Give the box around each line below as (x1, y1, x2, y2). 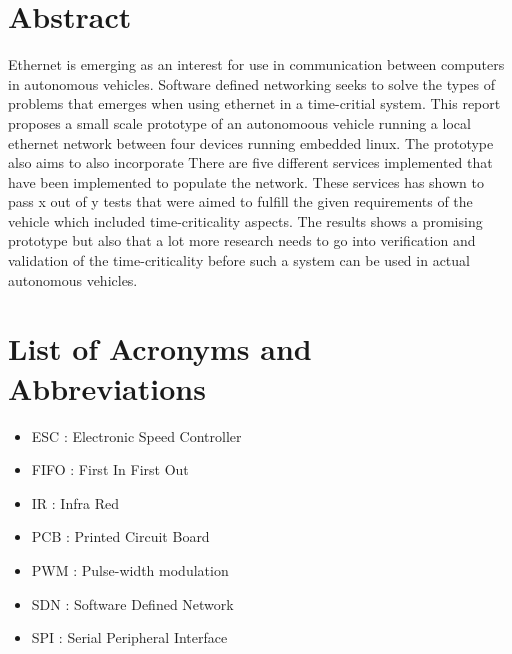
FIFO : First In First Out (31, 459, 189, 480)
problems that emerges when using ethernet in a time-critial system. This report (8, 93, 501, 114)
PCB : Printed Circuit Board (31, 526, 210, 547)
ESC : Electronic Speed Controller (31, 425, 242, 446)
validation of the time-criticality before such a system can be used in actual (8, 250, 470, 271)
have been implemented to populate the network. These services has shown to (8, 171, 485, 192)
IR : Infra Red (31, 492, 119, 513)
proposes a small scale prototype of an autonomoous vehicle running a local (8, 112, 471, 133)
